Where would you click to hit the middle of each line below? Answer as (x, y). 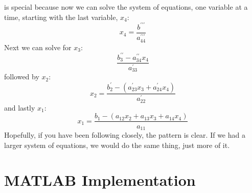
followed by (22, 77)
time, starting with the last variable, (61, 17)
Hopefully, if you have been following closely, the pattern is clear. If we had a (125, 135)
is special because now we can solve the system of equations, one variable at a (126, 7)
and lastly (20, 107)
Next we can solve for (38, 47)
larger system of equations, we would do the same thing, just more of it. (117, 145)
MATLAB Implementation (100, 180)
